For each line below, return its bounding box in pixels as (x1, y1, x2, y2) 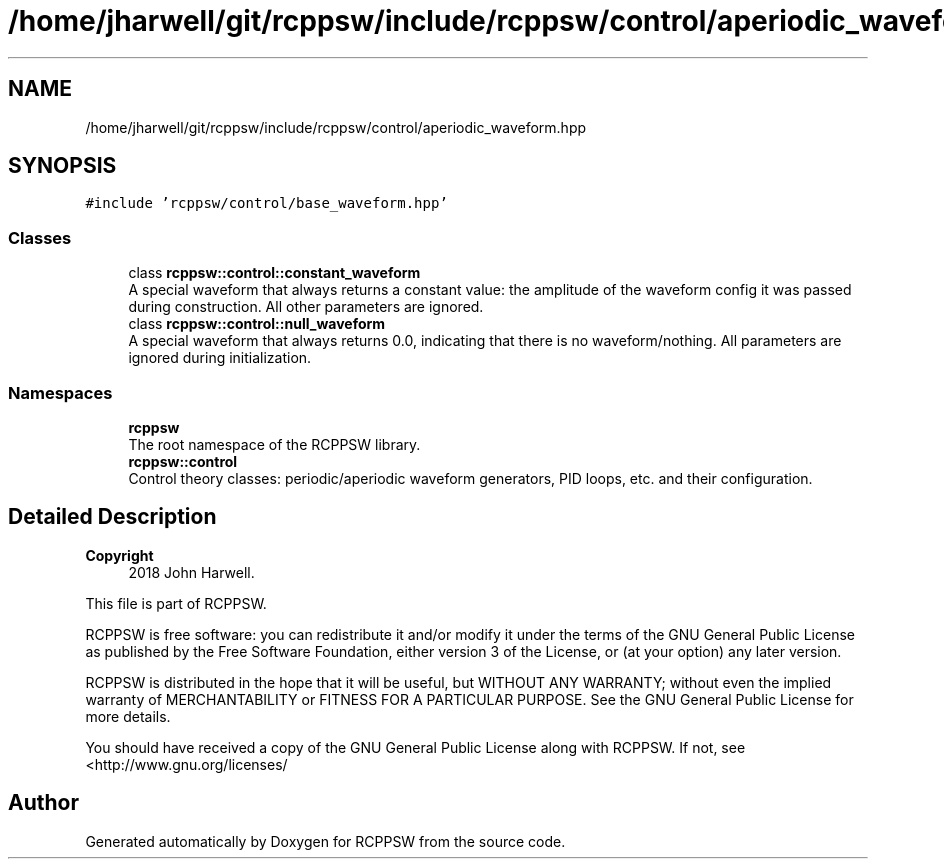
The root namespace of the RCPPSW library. (128, 435, 421, 453)
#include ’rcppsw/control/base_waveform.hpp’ (85, 195, 448, 212)
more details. (85, 707, 171, 725)
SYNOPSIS (8, 153, 117, 179)
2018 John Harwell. (128, 563, 255, 581)
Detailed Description (8, 504, 217, 530)
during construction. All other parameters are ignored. (128, 298, 484, 316)
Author (8, 790, 79, 816)
